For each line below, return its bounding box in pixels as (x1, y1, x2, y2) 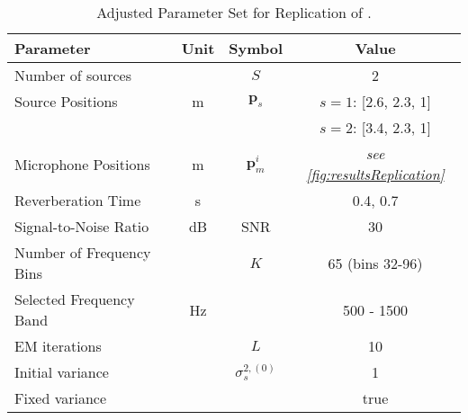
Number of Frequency (14, 242, 151, 263)
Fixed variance (14, 388, 107, 408)
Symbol (229, 38, 283, 58)
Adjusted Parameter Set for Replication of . (96, 2, 372, 22)
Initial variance (14, 362, 109, 382)
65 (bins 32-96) (328, 252, 423, 273)
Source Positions (14, 91, 118, 112)
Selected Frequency (14, 289, 135, 309)
